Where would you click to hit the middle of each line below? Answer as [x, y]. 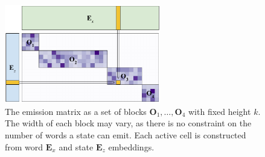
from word [24, 146]
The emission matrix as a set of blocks [76, 111]
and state [76, 146]
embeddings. [131, 146]
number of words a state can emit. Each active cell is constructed [126, 134]
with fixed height [219, 111]
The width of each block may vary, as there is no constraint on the [128, 123]
